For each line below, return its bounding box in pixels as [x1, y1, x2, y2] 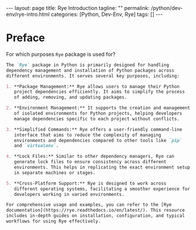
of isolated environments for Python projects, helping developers [13, 110, 183, 117]
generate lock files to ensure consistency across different [13, 159, 167, 165]
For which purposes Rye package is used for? [6, 50, 116, 58]
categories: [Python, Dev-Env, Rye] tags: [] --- [50, 11, 163, 18]
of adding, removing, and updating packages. [13, 94, 127, 100]
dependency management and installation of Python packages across [6, 67, 175, 73]
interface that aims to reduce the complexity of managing [13, 132, 161, 138]
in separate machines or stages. [13, 170, 96, 175]
